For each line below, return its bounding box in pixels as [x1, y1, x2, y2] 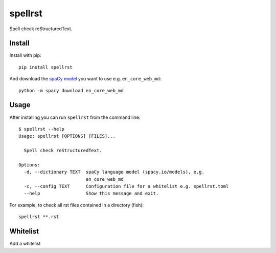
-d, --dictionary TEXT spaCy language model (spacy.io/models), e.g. [24, 169, 204, 175]
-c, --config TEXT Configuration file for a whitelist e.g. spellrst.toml [24, 183, 229, 189]
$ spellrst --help [18, 126, 65, 132]
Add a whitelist [9, 241, 41, 247]
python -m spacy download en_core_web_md [18, 88, 124, 93]
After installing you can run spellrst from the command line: [9, 114, 141, 120]
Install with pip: [9, 52, 41, 58]
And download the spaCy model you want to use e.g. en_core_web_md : [9, 76, 162, 82]
